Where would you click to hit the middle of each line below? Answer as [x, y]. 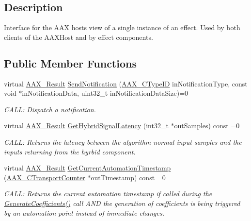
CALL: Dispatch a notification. [50, 109]
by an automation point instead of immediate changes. [84, 212]
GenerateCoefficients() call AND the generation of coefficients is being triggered [122, 203]
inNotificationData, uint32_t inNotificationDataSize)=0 [105, 93]
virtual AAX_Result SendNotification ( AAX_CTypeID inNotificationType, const [126, 83]
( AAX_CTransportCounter [45, 177]
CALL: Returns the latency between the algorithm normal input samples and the [123, 142]
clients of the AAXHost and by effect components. [78, 37]
